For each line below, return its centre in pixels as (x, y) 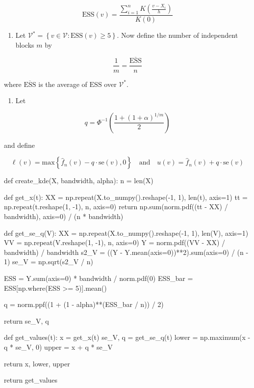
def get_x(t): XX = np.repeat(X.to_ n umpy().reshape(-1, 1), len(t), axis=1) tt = (126, 197)
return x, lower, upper (37, 363)
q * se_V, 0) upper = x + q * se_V (58, 347)
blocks (25, 44)
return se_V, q (26, 320)
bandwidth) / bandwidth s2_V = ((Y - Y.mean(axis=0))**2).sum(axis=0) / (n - (126, 252)
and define (20, 145)
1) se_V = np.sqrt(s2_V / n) (49, 262)
